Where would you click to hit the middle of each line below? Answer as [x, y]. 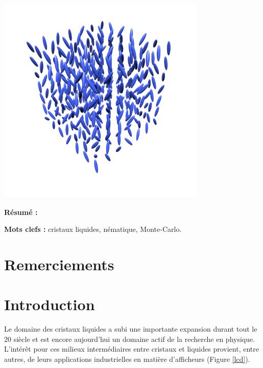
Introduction [50, 304]
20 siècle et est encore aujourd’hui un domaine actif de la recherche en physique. [130, 339]
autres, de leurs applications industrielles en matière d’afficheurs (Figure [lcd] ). [127, 359]
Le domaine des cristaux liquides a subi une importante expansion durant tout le [131, 329]
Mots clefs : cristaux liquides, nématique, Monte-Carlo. [93, 229]
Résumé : [21, 212]
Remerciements [59, 264]
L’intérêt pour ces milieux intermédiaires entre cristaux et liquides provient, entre [131, 349]
